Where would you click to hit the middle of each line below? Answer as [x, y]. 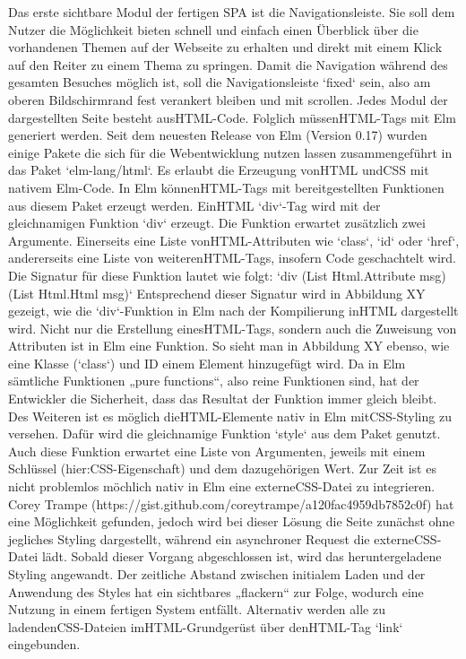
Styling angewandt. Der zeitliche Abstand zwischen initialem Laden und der [217, 574]
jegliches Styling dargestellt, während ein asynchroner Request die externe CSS [223, 538]
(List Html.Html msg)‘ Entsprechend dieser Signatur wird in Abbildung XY [217, 293]
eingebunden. [44, 644]
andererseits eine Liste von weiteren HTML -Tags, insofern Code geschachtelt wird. [232, 258]
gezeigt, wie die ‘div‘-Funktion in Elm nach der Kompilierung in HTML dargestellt [233, 311]
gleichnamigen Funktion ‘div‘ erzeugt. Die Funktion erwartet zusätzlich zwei [217, 223]
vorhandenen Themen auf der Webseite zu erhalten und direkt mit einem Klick [225, 47]
